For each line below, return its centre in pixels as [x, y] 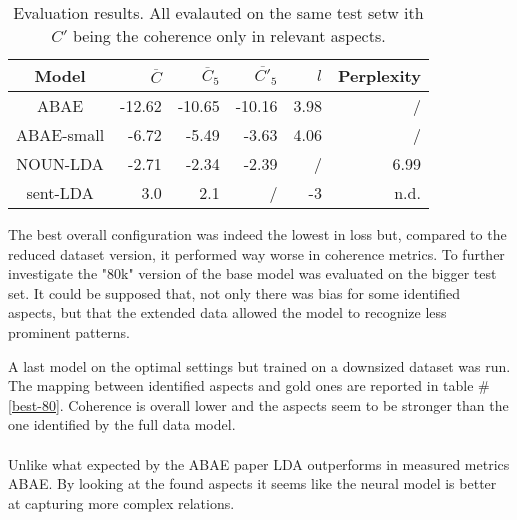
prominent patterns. [69, 331]
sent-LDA [60, 192]
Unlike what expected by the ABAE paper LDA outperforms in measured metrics [259, 463]
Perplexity [379, 75]
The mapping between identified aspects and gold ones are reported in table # [249, 385]
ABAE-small [60, 134]
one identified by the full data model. [122, 424]
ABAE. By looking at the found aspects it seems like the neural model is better [252, 483]
